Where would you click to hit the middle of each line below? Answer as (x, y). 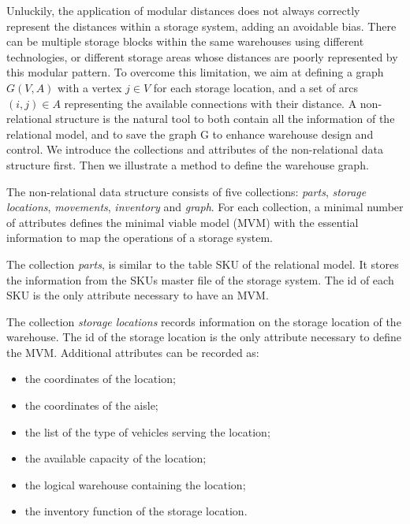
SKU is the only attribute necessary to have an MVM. (138, 295)
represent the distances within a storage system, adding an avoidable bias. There (201, 26)
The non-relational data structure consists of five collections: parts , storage (186, 191)
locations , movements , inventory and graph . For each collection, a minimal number (205, 207)
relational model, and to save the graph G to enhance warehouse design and (190, 134)
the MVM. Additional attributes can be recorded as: (133, 352)
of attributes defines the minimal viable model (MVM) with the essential (183, 222)
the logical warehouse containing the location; (135, 484)
